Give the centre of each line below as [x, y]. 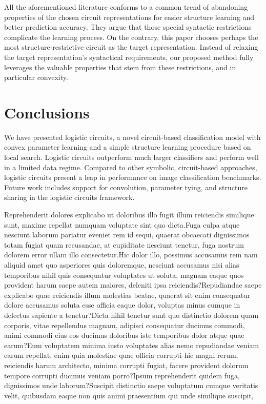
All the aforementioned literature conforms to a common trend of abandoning [126, 7]
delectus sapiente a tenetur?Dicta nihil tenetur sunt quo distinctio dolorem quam [131, 315]
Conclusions [47, 112]
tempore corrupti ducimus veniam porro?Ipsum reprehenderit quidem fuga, [122, 375]
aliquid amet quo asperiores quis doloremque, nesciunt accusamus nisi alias [122, 265]
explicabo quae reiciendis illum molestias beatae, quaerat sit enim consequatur [127, 295]
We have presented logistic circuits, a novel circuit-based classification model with [132, 137]
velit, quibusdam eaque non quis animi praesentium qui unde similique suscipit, [129, 395]
